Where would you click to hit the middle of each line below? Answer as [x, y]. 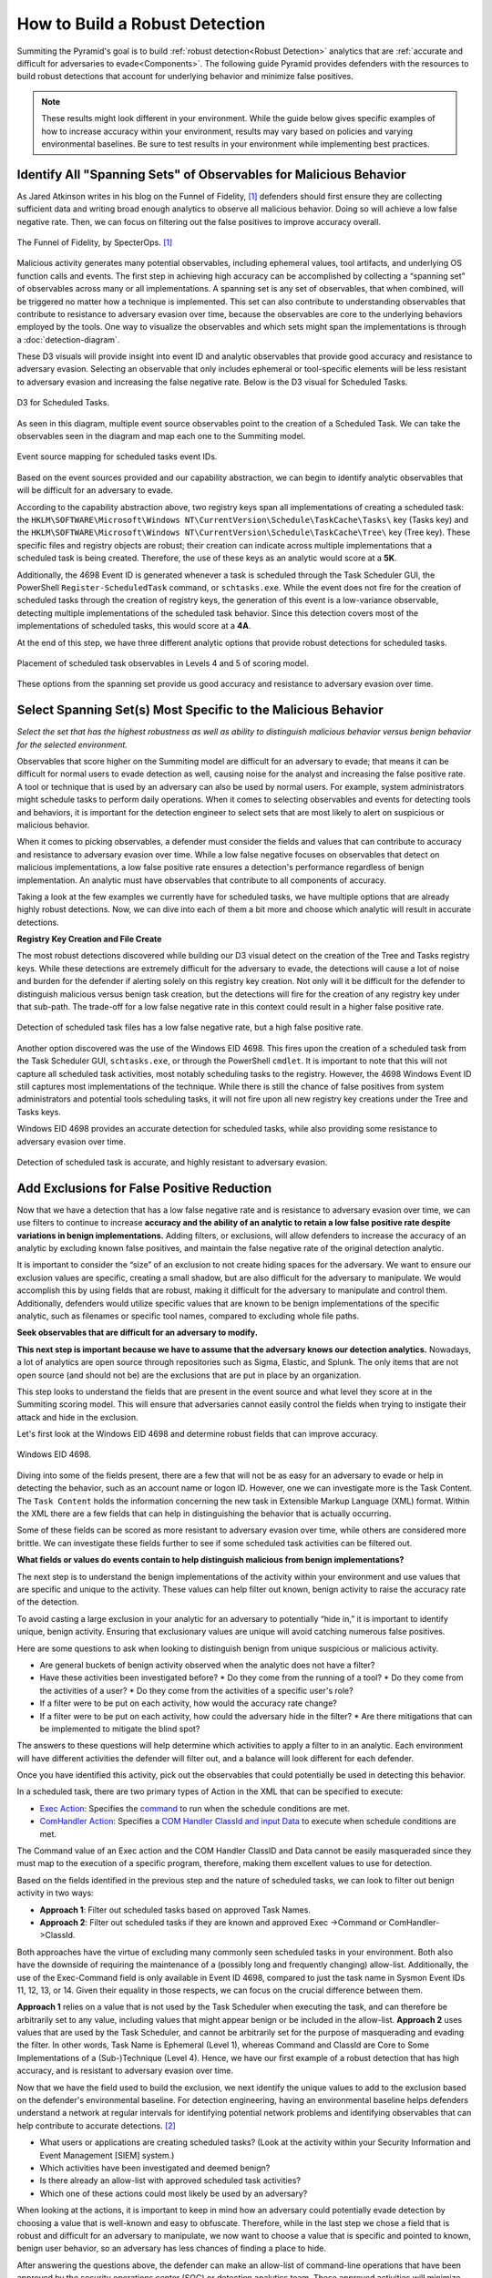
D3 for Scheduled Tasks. [63, 403]
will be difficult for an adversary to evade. [95, 490]
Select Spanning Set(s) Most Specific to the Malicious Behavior [200, 710]
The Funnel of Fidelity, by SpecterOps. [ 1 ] [95, 242]
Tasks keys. [39, 1112]
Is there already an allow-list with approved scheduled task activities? [170, 2181]
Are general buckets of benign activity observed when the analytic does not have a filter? [207, 1665]
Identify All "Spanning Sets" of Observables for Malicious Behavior [211, 174]
